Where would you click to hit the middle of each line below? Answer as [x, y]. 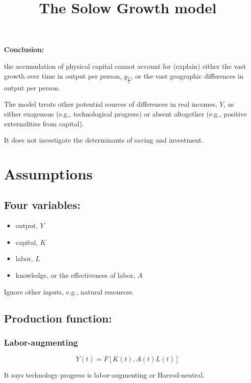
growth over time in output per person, [63, 75]
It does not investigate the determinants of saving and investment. [104, 140]
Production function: [58, 318]
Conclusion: [24, 49]
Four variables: [42, 205]
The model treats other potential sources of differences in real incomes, [111, 104]
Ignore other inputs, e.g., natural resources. [69, 291]
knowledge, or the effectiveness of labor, [75, 275]
